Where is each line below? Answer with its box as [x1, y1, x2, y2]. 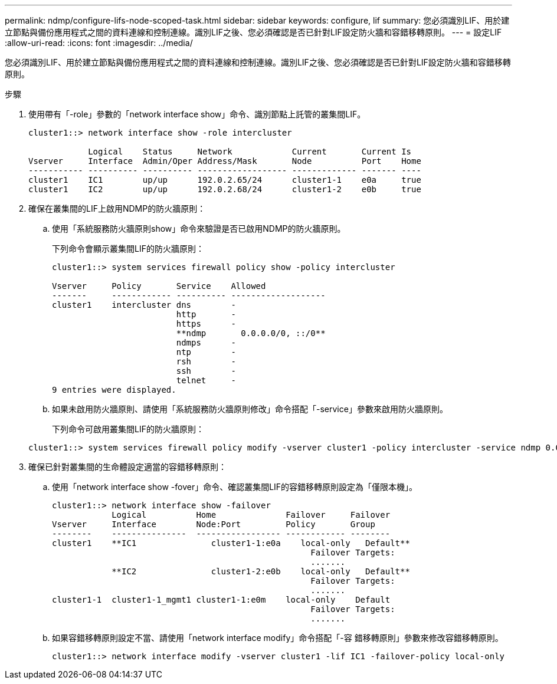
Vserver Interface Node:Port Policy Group [52, 519, 375, 529]
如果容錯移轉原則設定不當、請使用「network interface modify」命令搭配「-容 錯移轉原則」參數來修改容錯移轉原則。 [52, 633, 503, 643]
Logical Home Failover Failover [112, 510, 391, 519]
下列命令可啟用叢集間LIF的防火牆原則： [52, 424, 204, 434]
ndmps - [176, 338, 236, 347]
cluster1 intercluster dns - [52, 300, 236, 310]
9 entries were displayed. [52, 385, 176, 394]
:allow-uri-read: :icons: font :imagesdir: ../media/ [5, 38, 193, 48]
